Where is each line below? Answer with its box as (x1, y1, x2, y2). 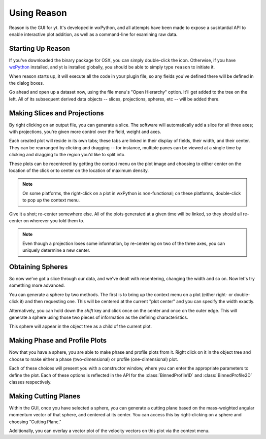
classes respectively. (9, 379, 52, 385)
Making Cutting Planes (9, 392, 81, 400)
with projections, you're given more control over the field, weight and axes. (9, 129, 161, 135)
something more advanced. (9, 282, 65, 288)
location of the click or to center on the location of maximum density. (9, 168, 149, 173)
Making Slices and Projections (9, 109, 104, 117)
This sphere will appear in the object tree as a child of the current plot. (9, 323, 152, 330)
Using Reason (9, 7, 67, 18)
